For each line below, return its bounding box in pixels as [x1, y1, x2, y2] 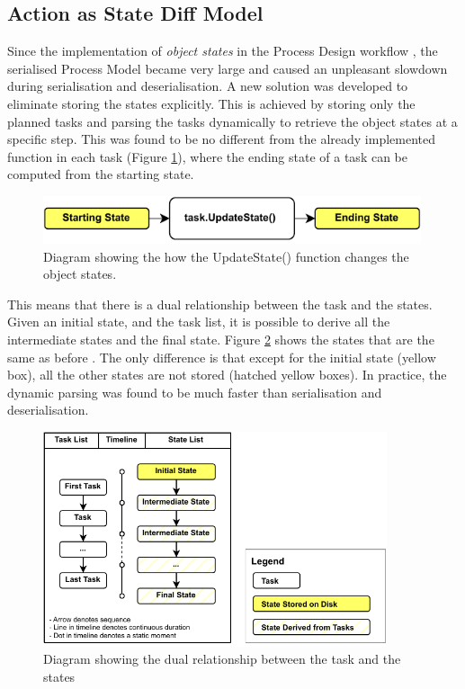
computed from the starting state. [7, 165, 194, 183]
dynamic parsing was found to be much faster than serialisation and [7, 382, 382, 401]
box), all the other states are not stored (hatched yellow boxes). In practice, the [7, 365, 447, 384]
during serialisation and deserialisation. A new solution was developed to [7, 76, 408, 95]
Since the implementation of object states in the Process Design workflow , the [7, 41, 438, 60]
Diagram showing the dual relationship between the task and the [43, 649, 401, 668]
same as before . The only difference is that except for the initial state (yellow [7, 347, 436, 366]
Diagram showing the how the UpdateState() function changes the [43, 246, 409, 265]
